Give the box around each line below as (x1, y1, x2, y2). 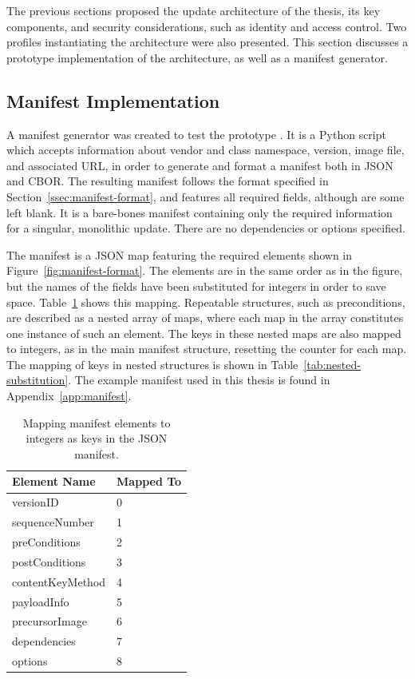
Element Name (12, 473, 96, 490)
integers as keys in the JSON (26, 430, 168, 447)
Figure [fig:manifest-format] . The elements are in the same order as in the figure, (6, 262, 403, 279)
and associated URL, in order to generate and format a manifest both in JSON (6, 157, 393, 173)
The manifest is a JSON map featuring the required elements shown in (6, 246, 353, 263)
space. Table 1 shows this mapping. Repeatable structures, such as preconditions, (6, 293, 405, 310)
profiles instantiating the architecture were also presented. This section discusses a (6, 34, 409, 50)
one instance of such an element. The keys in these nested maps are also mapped (6, 324, 401, 341)
